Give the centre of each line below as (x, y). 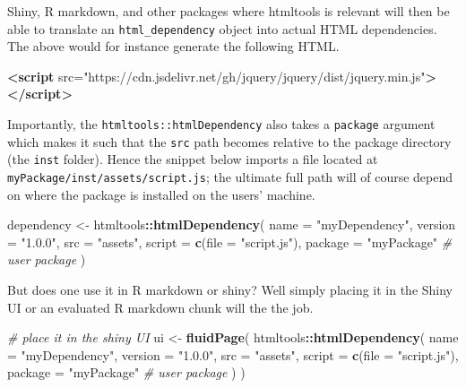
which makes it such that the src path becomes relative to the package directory (229, 141)
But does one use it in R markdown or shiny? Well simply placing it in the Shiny (230, 290)
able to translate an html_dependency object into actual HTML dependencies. (222, 28)
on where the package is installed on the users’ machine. (161, 194)
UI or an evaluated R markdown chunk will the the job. (160, 307)
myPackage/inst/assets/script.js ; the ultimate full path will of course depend (230, 177)
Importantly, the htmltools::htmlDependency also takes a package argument (221, 124)
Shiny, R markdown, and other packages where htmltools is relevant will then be (229, 11)
